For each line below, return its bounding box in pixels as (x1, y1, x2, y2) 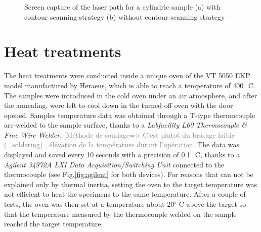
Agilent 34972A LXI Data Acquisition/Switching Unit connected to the (4, 159, 225, 169)
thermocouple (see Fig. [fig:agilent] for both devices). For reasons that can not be (4, 169, 253, 180)
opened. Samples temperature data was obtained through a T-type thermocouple (4, 109, 255, 120)
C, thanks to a (195, 149, 240, 160)
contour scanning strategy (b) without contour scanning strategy (24, 11, 225, 22)
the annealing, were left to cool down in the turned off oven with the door (4, 100, 233, 110)
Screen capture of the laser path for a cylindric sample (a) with (24, 2, 221, 12)
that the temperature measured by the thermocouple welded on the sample (4, 208, 237, 219)
